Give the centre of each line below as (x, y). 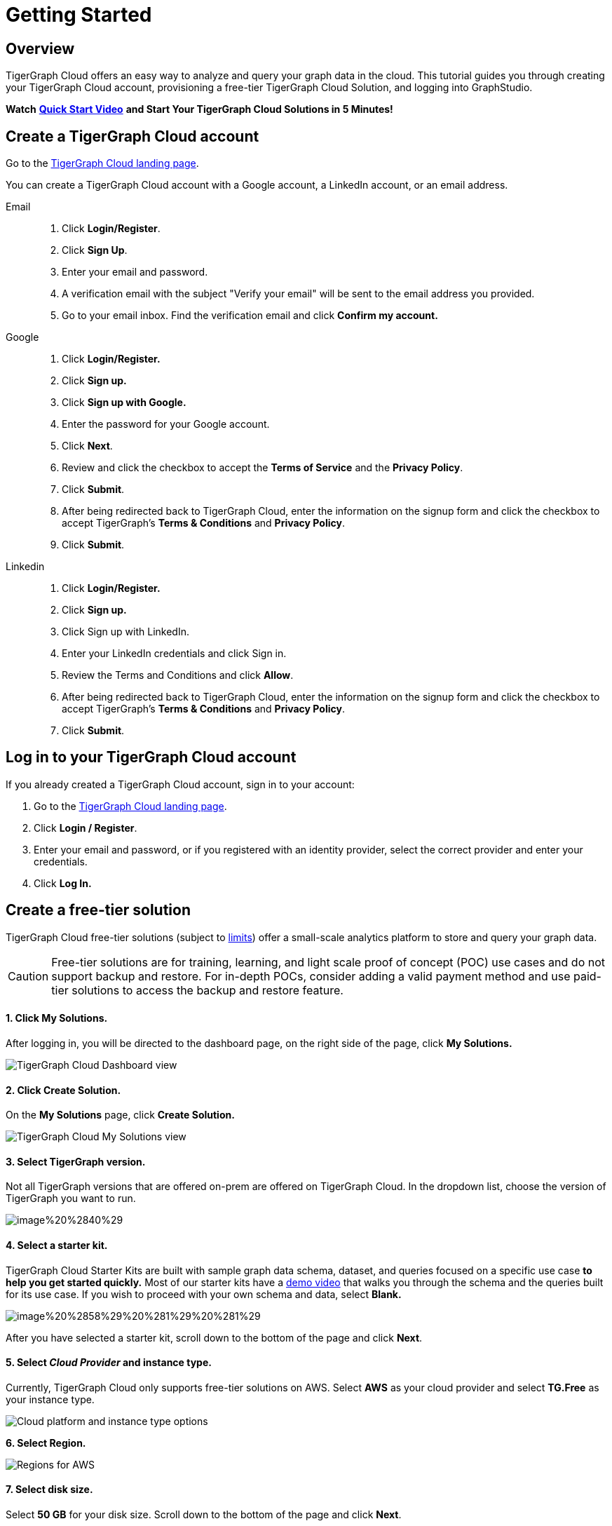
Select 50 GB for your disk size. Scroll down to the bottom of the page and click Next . (204, 1515)
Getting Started (79, 15)
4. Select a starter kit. (57, 1245)
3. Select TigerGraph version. (76, 1161)
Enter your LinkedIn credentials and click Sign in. (174, 654)
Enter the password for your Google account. (166, 424)
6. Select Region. (46, 1443)
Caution (28, 976)
